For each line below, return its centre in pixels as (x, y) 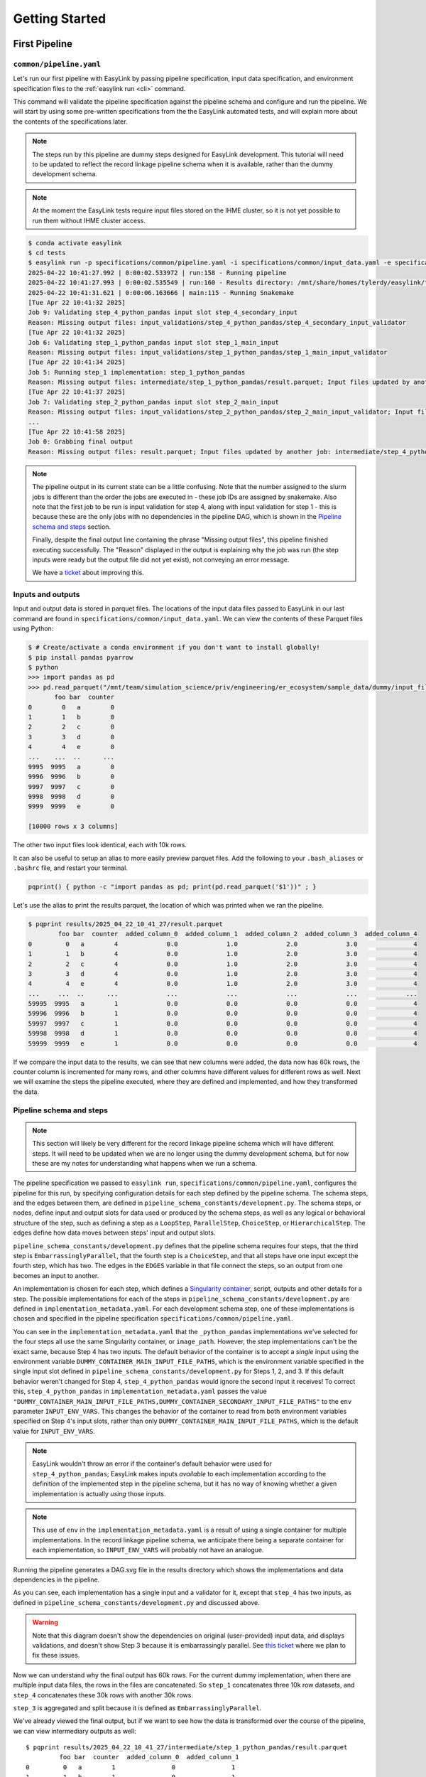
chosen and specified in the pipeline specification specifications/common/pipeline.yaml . (153, 1319)
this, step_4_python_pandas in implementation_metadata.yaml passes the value (140, 1391)
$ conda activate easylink (75, 243)
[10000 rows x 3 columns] (73, 827)
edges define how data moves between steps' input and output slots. (114, 1233)
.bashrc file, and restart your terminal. (70, 868)
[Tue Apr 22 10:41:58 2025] (77, 432)
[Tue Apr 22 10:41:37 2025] (77, 392)
